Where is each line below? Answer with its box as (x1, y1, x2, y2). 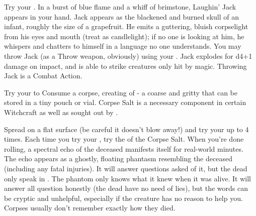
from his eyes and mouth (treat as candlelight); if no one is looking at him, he (4, 31, 244, 41)
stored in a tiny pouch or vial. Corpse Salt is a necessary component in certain (4, 97, 246, 107)
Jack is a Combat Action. (4, 70, 82, 81)
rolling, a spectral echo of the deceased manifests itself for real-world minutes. (4, 143, 243, 154)
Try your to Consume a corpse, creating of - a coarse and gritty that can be (4, 87, 237, 97)
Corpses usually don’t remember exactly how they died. (4, 202, 176, 213)
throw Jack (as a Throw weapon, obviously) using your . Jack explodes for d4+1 (4, 50, 252, 61)
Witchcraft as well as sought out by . (4, 106, 118, 117)
